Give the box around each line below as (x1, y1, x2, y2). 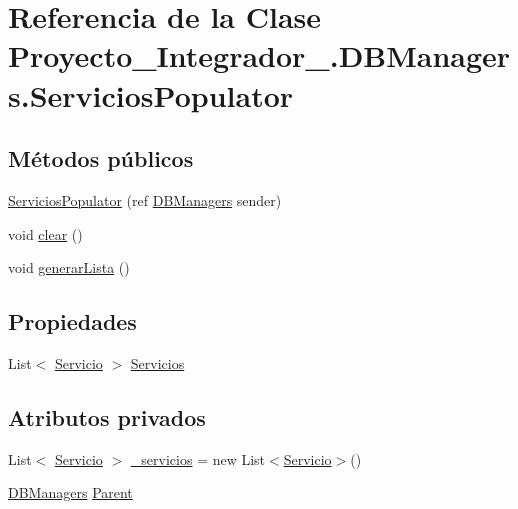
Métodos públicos (8, 143, 194, 174)
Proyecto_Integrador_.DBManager (8, 35, 511, 76)
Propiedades (8, 306, 137, 337)
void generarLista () (8, 257, 130, 278)
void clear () (8, 223, 83, 244)
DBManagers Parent (8, 482, 133, 503)
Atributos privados (8, 401, 206, 432)
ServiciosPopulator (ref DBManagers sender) (8, 189, 282, 210)
